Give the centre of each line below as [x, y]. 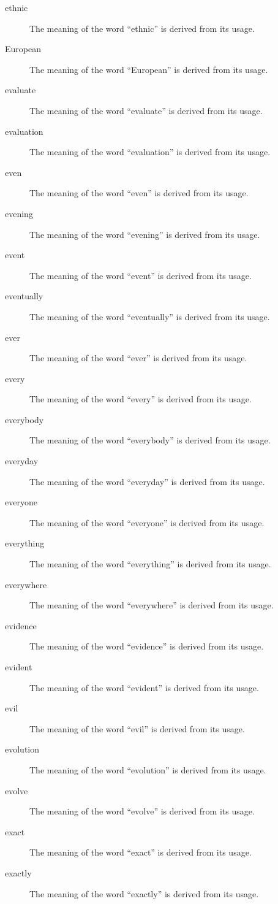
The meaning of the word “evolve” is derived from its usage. [142, 811]
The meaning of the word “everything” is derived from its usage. [150, 564]
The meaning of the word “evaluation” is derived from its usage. [150, 152]
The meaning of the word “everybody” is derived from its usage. [150, 440]
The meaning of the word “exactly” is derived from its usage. [144, 893]
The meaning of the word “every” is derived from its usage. [141, 399]
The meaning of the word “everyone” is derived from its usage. [147, 522]
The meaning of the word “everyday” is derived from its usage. [147, 481]
